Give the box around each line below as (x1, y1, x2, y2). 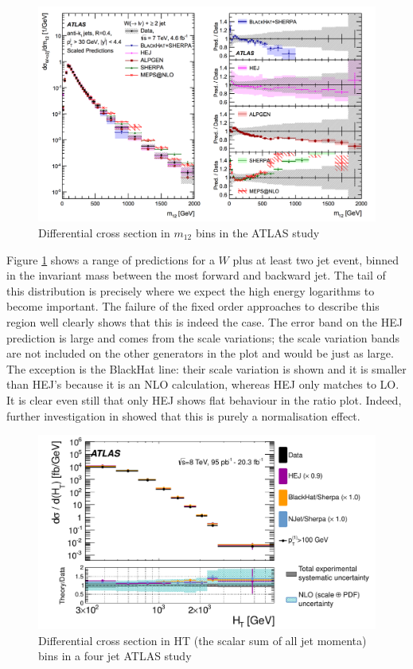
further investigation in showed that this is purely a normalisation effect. (6, 407, 360, 424)
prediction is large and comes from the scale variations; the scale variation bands (6, 329, 400, 346)
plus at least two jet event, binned (232, 251, 399, 268)
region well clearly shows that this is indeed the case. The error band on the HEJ (6, 313, 403, 330)
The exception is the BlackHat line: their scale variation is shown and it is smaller (6, 360, 407, 377)
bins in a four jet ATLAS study (38, 647, 192, 664)
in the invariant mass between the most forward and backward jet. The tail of (6, 267, 386, 284)
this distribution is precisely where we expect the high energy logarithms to (6, 282, 375, 299)
